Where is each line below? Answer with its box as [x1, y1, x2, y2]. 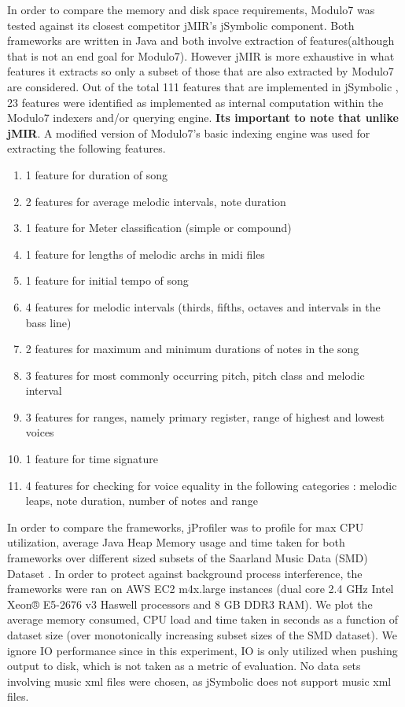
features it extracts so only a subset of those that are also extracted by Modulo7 [7, 63, 394, 79]
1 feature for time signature [25, 451, 158, 467]
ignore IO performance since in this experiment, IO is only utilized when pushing [7, 642, 398, 658]
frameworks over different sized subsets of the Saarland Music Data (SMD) [7, 550, 368, 566]
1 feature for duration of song [25, 166, 168, 182]
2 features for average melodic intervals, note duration [25, 193, 286, 209]
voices [25, 424, 54, 440]
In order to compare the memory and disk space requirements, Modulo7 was [7, 2, 375, 17]
